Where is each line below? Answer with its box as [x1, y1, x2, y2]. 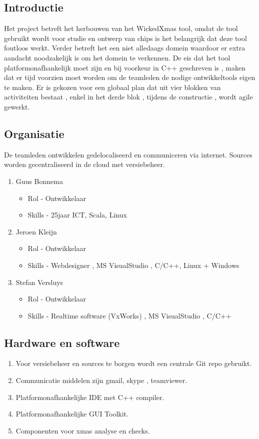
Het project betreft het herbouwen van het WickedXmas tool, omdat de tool [4, 23, 238, 33]
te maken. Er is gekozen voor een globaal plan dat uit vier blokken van [4, 81, 221, 92]
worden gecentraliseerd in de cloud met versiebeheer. [4, 159, 165, 169]
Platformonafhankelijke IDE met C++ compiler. [15, 391, 164, 402]
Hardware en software [4, 334, 120, 350]
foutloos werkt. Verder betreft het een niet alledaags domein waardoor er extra [4, 42, 245, 53]
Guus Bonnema [15, 175, 63, 186]
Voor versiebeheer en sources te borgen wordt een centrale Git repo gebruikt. [15, 358, 252, 368]
